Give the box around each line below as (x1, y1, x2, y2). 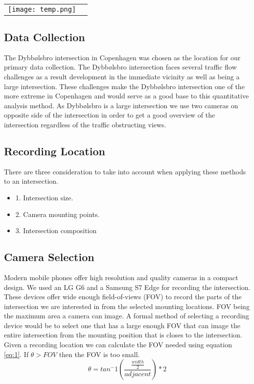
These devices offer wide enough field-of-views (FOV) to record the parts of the (4, 291, 242, 302)
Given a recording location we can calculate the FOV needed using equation (4, 339, 232, 350)
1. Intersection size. (15, 192, 73, 202)
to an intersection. (4, 176, 58, 186)
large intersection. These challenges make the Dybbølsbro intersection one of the (4, 81, 245, 91)
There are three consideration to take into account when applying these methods (4, 166, 246, 176)
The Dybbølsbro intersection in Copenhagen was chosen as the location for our (4, 52, 241, 62)
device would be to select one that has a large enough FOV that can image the (4, 320, 240, 330)
